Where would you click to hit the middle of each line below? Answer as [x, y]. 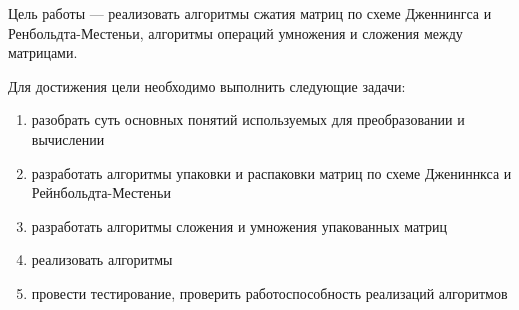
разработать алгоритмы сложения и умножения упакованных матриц [239, 225]
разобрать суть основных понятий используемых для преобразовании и [248, 119]
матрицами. [43, 52]
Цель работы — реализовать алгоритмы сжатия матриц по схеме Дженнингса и [250, 13]
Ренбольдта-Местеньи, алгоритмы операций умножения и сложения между [235, 32]
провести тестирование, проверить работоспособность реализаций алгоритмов [269, 292]
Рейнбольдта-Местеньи [101, 192]
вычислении [68, 138]
